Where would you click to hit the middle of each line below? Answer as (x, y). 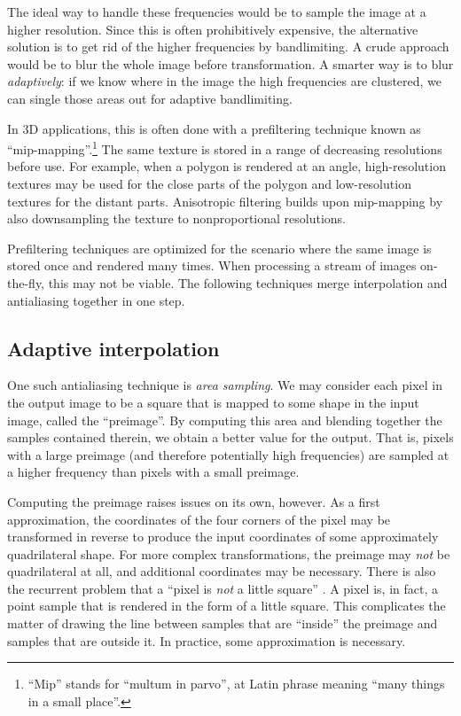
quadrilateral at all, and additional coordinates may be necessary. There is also (222, 571)
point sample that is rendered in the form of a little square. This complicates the (227, 606)
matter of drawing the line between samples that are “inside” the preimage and (223, 623)
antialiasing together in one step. (96, 300)
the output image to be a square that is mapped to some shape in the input (213, 402)
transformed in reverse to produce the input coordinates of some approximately (223, 537)
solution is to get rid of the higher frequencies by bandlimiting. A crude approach (228, 47)
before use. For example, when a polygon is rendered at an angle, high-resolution (227, 166)
